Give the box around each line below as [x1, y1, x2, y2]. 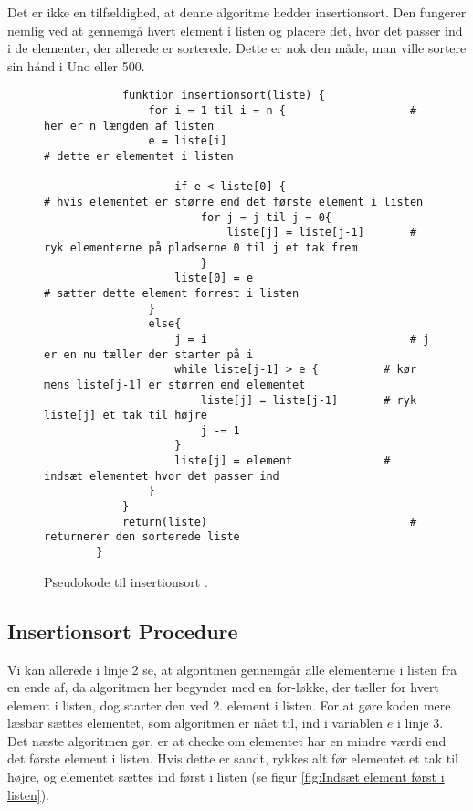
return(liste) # [121, 515, 417, 528]
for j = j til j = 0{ [200, 210, 331, 224]
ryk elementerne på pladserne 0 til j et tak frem [44, 240, 358, 254]
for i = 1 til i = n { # [148, 104, 417, 118]
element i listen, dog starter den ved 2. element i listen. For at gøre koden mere [7, 695, 451, 714]
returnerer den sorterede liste [44, 530, 240, 544]
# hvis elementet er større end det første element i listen [44, 195, 424, 208]
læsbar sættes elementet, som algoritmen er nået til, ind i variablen [7, 713, 384, 732]
